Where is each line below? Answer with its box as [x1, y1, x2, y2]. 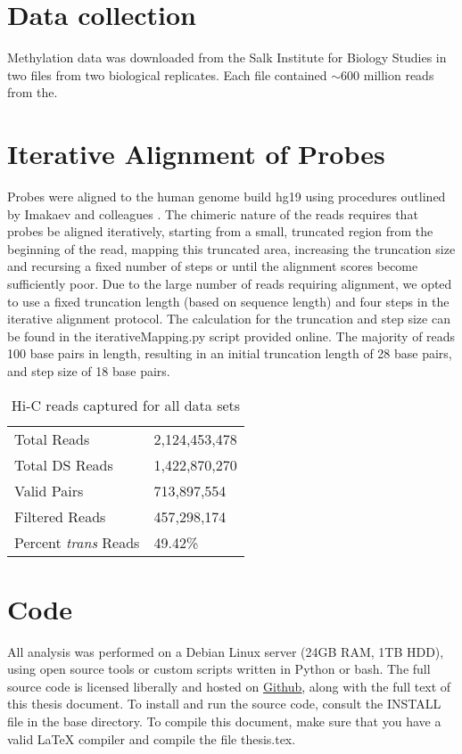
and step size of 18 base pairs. [7, 361, 170, 380]
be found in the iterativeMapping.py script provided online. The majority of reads [7, 326, 456, 345]
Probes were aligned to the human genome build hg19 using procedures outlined [7, 187, 446, 206]
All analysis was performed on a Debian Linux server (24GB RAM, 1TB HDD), [7, 642, 444, 660]
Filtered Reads [14, 505, 106, 527]
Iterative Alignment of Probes [7, 135, 385, 172]
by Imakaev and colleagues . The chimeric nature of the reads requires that [7, 204, 418, 223]
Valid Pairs [14, 479, 84, 501]
